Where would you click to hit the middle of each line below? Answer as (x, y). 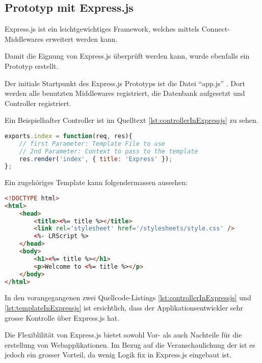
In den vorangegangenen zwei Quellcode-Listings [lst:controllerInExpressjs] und (128, 297)
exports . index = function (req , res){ (69, 136)
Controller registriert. (38, 103)
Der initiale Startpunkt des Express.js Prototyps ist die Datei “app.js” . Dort (125, 83)
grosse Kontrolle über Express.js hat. (62, 317)
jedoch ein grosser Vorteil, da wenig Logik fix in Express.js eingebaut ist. (118, 355)
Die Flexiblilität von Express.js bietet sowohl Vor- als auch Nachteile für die (123, 335)
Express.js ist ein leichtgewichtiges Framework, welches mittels (102, 29)
